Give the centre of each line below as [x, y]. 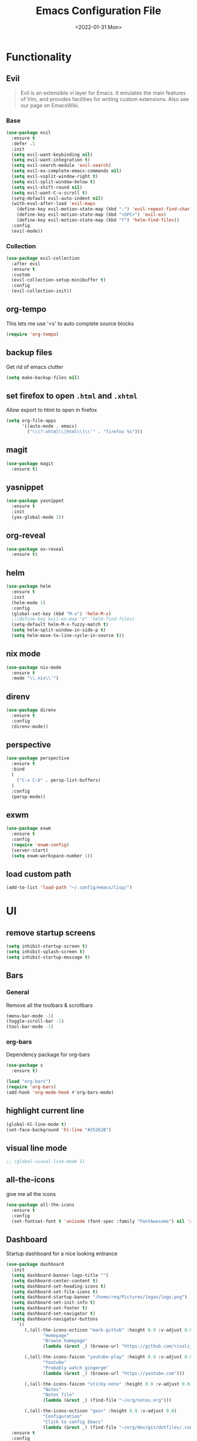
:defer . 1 [23, 143]
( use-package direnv [31, 710]
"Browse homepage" [65, 1341]
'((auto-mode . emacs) [49, 426]
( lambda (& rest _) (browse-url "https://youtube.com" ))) [114, 1373]
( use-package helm [28, 587]
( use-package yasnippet [35, 501]
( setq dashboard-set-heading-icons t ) [59, 1286]
